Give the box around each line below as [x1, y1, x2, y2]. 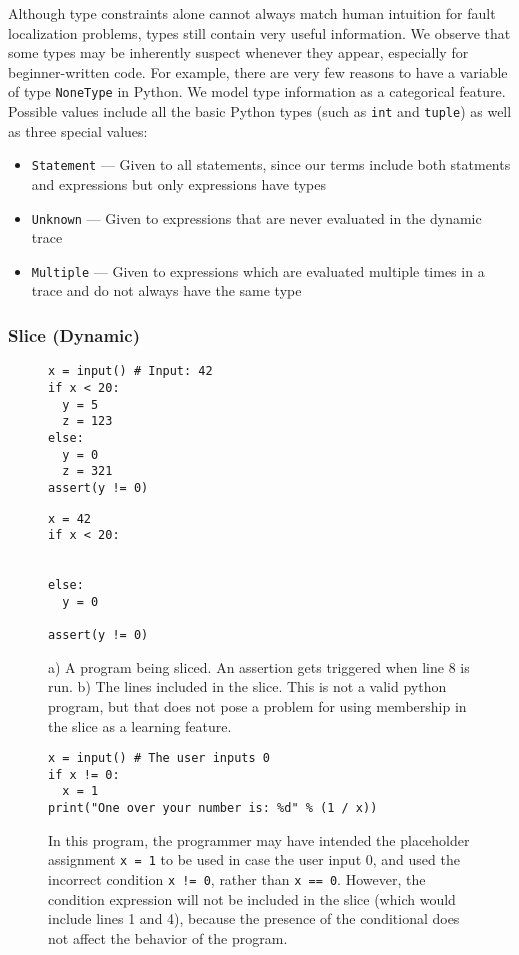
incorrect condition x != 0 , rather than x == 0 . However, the [48, 869, 426, 889]
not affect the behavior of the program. [48, 927, 288, 948]
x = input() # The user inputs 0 [48, 751, 270, 766]
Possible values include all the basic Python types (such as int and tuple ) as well [8, 101, 512, 122]
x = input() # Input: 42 [48, 364, 213, 379]
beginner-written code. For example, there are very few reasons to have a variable [8, 61, 508, 82]
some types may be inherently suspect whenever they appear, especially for [8, 42, 469, 63]
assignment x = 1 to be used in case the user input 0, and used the [48, 849, 460, 870]
